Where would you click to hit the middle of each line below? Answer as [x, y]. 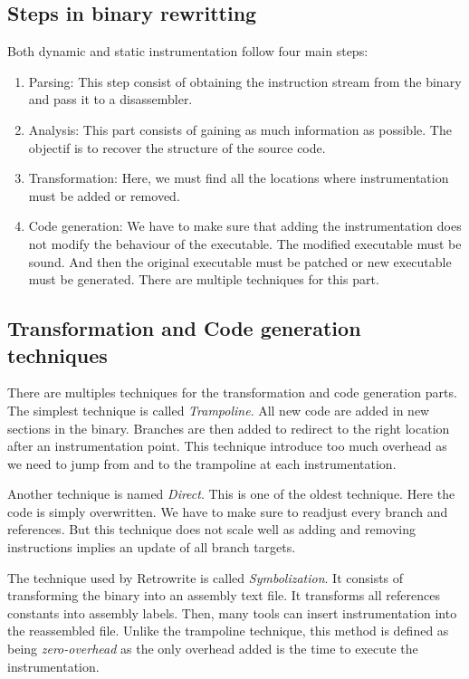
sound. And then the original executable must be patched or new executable [240, 261]
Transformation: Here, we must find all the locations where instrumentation [239, 178]
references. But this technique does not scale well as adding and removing [211, 529]
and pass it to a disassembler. [110, 99]
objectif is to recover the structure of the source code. [177, 147]
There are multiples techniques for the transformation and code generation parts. [232, 392]
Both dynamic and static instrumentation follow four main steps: [188, 51]
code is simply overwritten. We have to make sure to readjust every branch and [228, 511]
